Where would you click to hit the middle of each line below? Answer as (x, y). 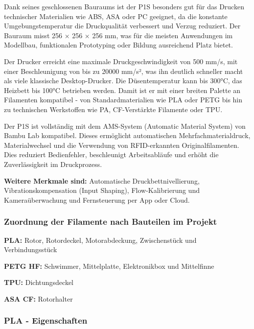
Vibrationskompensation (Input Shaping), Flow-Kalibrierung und (102, 190)
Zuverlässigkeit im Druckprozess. (53, 164)
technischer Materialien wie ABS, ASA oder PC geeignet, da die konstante (116, 16)
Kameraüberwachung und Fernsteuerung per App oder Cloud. (97, 200)
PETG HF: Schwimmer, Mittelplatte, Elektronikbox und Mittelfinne (109, 266)
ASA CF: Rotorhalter (38, 298)
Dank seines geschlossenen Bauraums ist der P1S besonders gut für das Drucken (124, 6)
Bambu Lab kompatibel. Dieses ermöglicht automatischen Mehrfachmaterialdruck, (127, 135)
